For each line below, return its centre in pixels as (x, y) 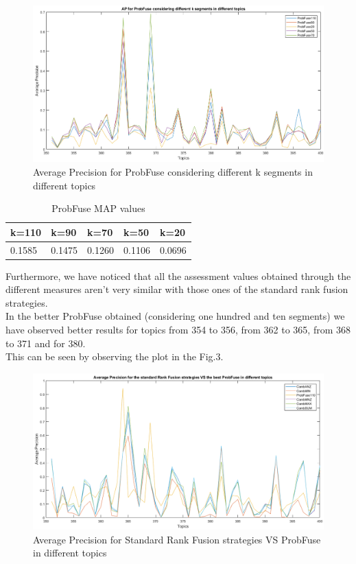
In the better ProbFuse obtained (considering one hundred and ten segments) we (175, 316)
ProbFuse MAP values (98, 208)
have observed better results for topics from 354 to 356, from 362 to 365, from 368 (178, 330)
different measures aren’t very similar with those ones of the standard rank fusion (177, 289)
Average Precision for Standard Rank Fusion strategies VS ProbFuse (177, 539)
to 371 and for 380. (46, 343)
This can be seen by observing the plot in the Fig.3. (115, 356)
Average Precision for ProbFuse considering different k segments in (173, 171)
